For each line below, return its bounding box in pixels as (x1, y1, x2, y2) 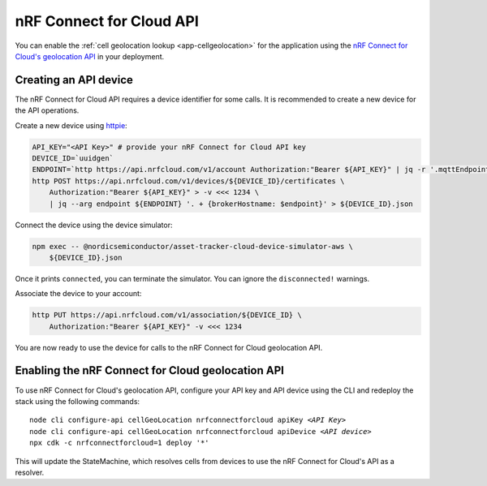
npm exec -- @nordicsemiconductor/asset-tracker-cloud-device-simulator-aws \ (32, 242, 353, 251)
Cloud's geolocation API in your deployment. (15, 51, 165, 61)
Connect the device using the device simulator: (15, 220, 173, 230)
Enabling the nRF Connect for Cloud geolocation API (15, 363, 284, 377)
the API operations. (15, 105, 80, 115)
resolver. (15, 467, 45, 477)
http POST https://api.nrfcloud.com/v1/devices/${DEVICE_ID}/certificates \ (32, 176, 345, 186)
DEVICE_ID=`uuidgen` (32, 154, 114, 162)
